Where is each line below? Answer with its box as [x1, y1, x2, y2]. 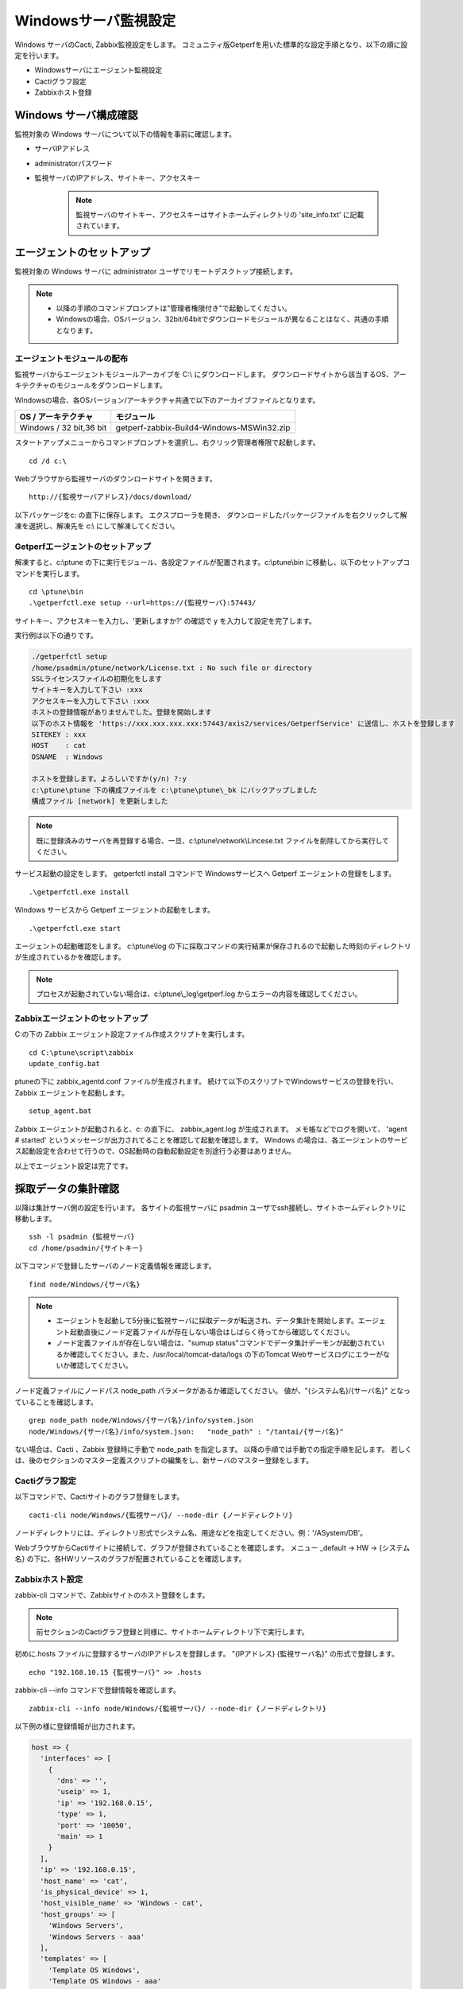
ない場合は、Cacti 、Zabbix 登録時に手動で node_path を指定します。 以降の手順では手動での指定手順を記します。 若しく [14, 1444, 412, 1454]
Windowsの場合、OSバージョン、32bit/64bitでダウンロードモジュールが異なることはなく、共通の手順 [56, 314, 389, 324]
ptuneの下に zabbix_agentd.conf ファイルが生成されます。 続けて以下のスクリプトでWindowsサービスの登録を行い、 [14, 1076, 399, 1086]
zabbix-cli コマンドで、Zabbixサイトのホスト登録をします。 [14, 1590, 210, 1600]
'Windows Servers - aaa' [48, 1932, 145, 1941]
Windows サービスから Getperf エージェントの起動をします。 [14, 905, 214, 915]
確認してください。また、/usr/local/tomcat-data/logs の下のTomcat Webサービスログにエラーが [69, 1349, 384, 1359]
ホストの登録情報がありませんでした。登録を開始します [31, 708, 212, 717]
